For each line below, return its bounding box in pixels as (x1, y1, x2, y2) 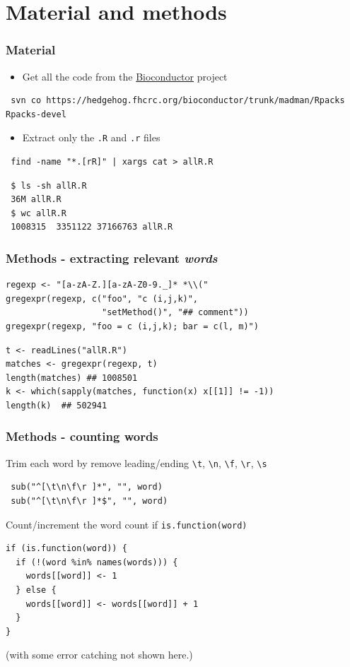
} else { (16, 585, 57, 596)
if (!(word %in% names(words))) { (16, 557, 178, 567)
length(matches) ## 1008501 (6, 372, 138, 383)
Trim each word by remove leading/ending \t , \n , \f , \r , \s (6, 455, 267, 470)
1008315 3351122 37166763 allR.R (11, 222, 173, 232)
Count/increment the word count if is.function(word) (6, 517, 247, 531)
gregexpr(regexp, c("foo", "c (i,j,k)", (6, 293, 199, 304)
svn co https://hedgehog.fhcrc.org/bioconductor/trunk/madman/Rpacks (11, 95, 345, 106)
